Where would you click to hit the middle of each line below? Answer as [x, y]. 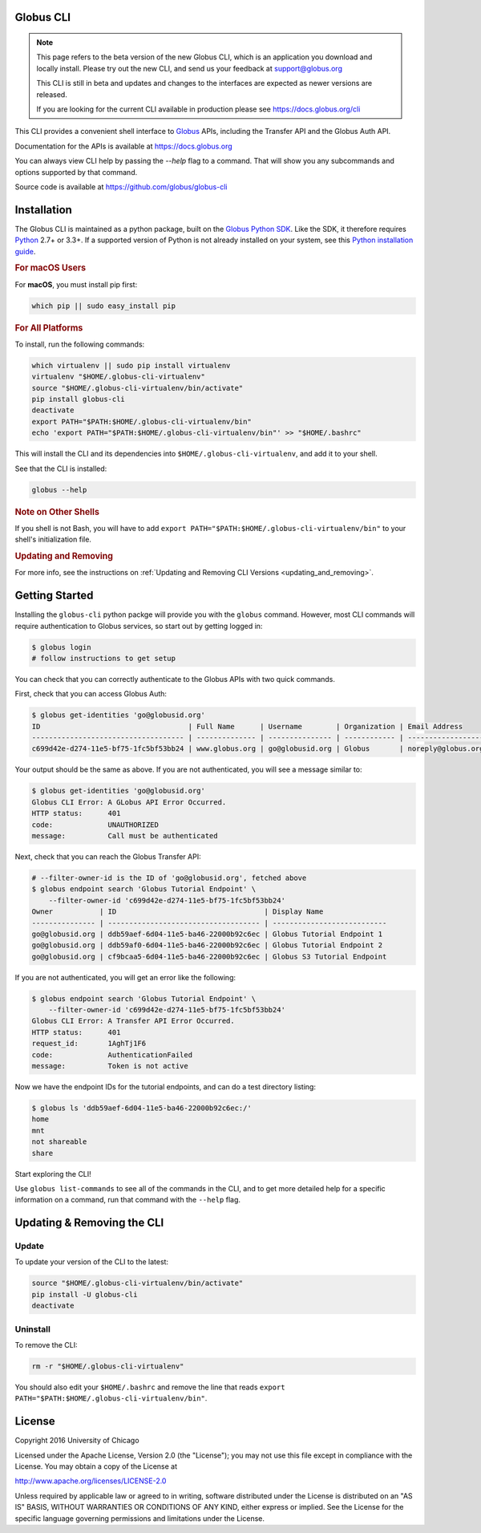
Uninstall [33, 1329]
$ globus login [61, 647]
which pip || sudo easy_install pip [104, 306]
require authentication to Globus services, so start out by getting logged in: [139, 626]
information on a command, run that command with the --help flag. [127, 1200]
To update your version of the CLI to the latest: [91, 1262]
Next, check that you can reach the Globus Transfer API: [108, 856]
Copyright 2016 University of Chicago [77, 1441]
